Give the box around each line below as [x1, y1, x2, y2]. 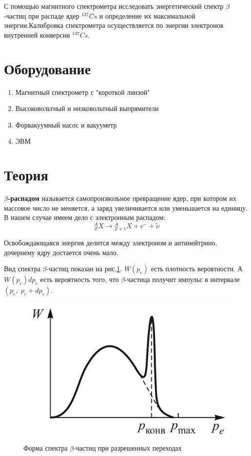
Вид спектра [4, 263, 40, 274]
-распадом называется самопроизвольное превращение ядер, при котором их [7, 193, 236, 203]
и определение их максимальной [99, 10, 195, 21]
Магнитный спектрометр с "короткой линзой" [15, 87, 150, 97]
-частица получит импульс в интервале [125, 274, 240, 284]
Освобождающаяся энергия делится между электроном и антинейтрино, [4, 238, 217, 248]
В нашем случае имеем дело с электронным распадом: [4, 212, 166, 222]
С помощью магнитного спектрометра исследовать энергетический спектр [4, 1, 224, 11]
